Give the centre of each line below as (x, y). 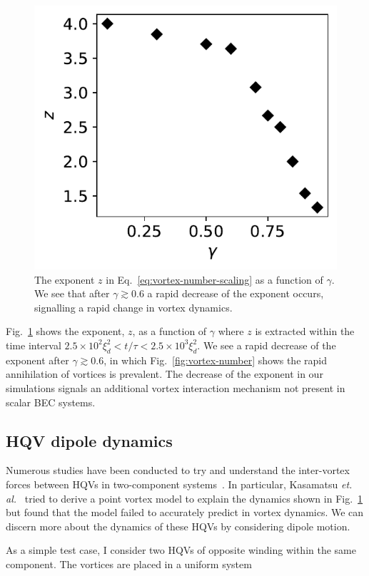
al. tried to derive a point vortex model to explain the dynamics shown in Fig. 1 (184, 498)
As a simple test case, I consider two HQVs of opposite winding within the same (181, 550)
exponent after (37, 360)
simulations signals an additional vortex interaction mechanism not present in (176, 387)
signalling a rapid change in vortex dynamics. (133, 307)
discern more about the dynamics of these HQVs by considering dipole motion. (178, 526)
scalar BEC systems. (51, 402)
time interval (34, 345)
